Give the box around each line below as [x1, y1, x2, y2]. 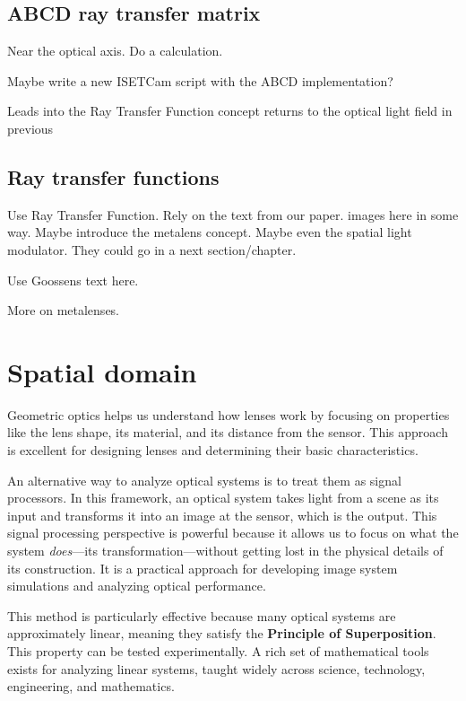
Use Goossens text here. [7, 270, 139, 289]
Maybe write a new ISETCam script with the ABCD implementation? [7, 71, 393, 90]
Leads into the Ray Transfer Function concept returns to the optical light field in [7, 101, 453, 120]
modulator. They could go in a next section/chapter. [7, 240, 297, 258]
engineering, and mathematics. [7, 677, 175, 696]
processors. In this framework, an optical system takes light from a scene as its [7, 488, 439, 507]
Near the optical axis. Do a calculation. [7, 41, 223, 60]
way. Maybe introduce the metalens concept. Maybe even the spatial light [7, 223, 412, 241]
